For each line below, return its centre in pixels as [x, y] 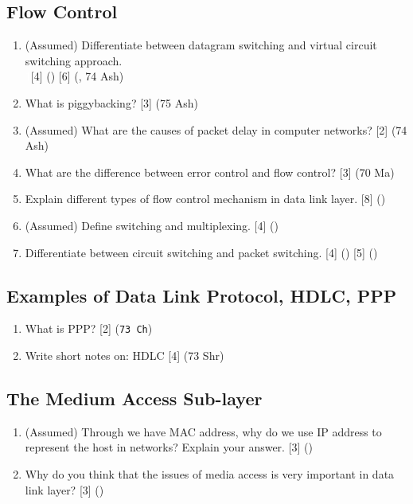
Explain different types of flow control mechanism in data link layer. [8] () [205, 199]
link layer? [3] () [64, 489]
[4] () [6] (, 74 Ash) [77, 76]
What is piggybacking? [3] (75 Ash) [111, 102]
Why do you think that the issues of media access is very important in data [210, 473]
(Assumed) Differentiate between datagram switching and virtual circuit [201, 45]
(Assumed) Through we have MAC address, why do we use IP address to [203, 431]
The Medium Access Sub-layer [134, 398]
